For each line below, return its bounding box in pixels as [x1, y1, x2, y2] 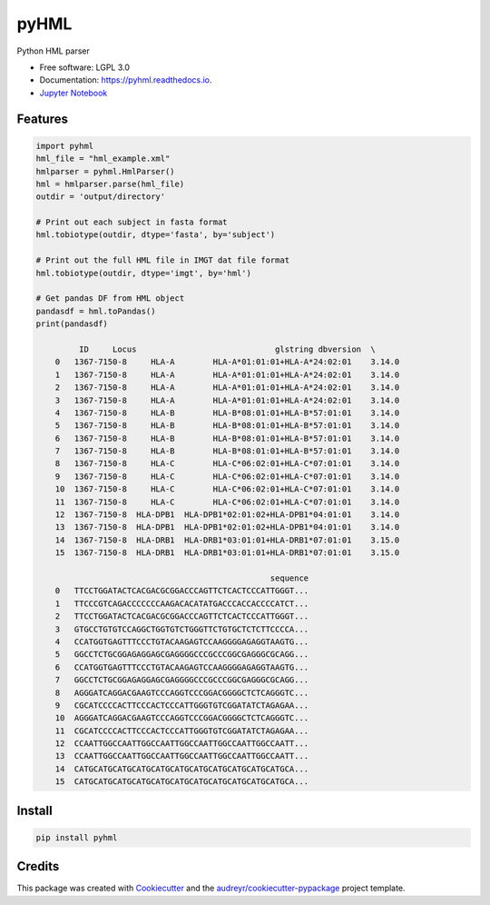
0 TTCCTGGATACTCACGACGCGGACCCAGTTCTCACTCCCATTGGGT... [54, 586, 309, 596]
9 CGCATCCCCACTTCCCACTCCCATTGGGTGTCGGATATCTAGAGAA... [54, 700, 309, 711]
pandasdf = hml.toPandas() [35, 305, 156, 316]
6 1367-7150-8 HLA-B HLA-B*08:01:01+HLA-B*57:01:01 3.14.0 [54, 433, 400, 443]
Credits [16, 859, 60, 874]
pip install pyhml [35, 832, 118, 842]
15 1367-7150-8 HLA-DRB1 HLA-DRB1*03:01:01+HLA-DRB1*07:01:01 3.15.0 [54, 548, 400, 558]
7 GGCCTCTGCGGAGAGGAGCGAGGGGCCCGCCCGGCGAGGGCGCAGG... [54, 675, 309, 685]
